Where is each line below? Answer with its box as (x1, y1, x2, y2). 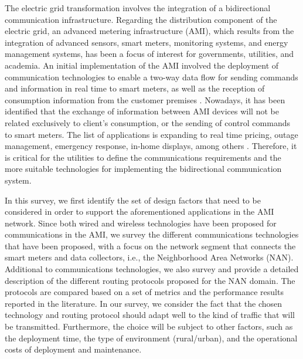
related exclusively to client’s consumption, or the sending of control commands (5, 116, 290, 128)
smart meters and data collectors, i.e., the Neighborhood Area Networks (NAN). (5, 251, 294, 263)
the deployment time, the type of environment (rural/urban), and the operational (5, 331, 298, 344)
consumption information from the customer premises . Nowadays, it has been (5, 93, 285, 106)
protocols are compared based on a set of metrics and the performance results (5, 286, 284, 298)
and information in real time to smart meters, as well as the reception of (5, 82, 265, 94)
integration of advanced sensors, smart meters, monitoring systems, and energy (5, 36, 288, 48)
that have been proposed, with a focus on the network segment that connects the (5, 239, 296, 252)
